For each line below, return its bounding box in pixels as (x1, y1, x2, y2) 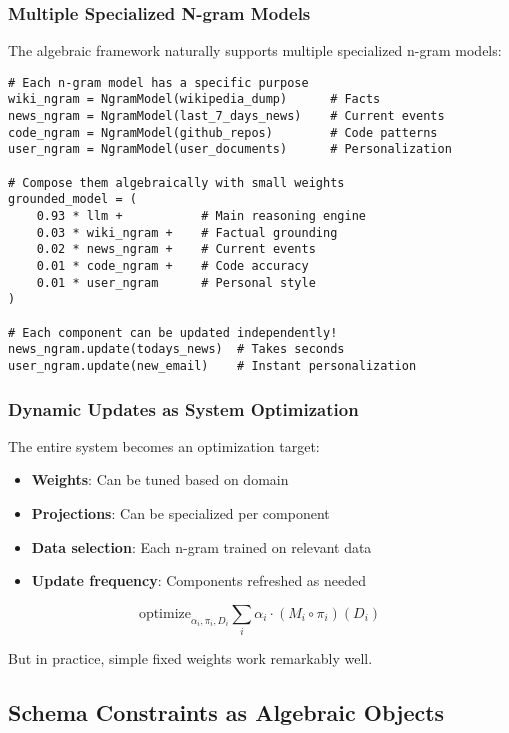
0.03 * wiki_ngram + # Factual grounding (36, 225, 338, 240)
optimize (138, 606, 191, 621)
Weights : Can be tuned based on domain (31, 469, 289, 490)
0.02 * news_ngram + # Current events (36, 242, 316, 257)
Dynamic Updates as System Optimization (8, 396, 359, 421)
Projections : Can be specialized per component (31, 503, 330, 524)
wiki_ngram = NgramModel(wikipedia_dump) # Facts (8, 92, 381, 107)
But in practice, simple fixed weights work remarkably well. (8, 648, 373, 669)
